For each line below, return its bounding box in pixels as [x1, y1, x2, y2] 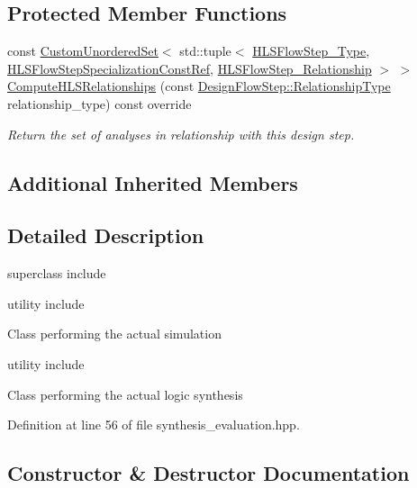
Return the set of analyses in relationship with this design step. [7, 124, 355, 143]
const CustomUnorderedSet [7, 41, 159, 60]
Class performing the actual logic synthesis [7, 384, 243, 403]
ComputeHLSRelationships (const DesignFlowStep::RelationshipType [7, 77, 391, 95]
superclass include [7, 264, 106, 283]
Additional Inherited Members [7, 168, 298, 196]
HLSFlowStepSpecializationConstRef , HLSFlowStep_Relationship [7, 59, 372, 77]
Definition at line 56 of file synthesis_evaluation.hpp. [7, 415, 300, 434]
